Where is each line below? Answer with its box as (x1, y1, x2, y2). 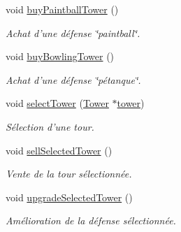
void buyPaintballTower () (6, 2, 119, 16)
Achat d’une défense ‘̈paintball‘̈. (6, 25, 140, 40)
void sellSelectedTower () (6, 143, 113, 157)
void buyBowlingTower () (6, 49, 115, 64)
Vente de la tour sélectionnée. (6, 166, 132, 181)
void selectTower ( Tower (6, 96, 109, 110)
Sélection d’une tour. (6, 119, 94, 133)
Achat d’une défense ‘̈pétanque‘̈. (6, 72, 141, 87)
